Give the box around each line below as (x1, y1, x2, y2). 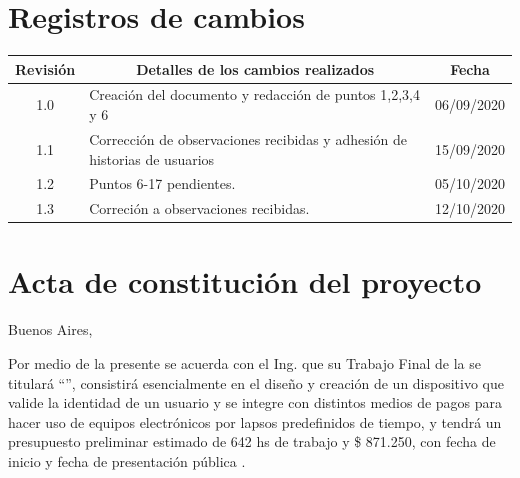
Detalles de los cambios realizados (136, 58, 375, 79)
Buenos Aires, (8, 319, 93, 340)
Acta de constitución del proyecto (8, 261, 482, 302)
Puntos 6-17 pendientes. (89, 173, 236, 194)
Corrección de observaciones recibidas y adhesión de (89, 128, 408, 149)
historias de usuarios (89, 148, 215, 169)
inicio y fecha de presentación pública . (8, 450, 246, 471)
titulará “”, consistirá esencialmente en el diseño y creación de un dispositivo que (8, 372, 504, 393)
